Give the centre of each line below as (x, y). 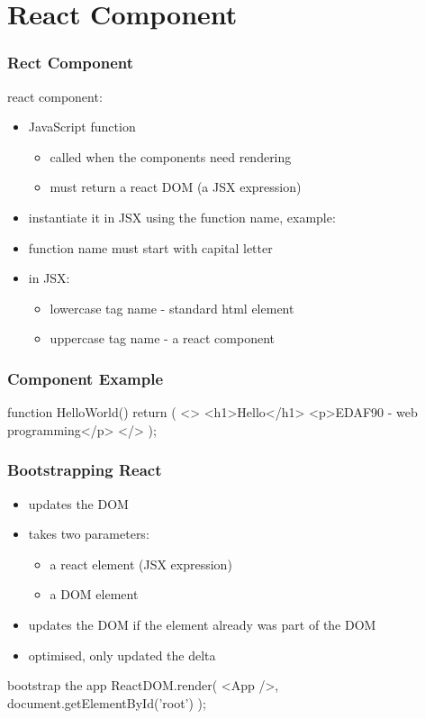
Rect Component (71, 63)
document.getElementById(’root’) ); (107, 702)
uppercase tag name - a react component (162, 338)
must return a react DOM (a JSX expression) (176, 187)
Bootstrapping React (85, 470)
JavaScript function (82, 127)
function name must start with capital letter (150, 247)
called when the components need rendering (171, 156)
